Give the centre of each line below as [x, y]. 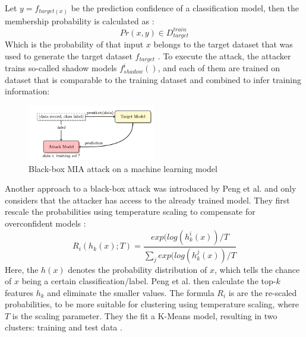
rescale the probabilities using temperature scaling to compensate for [130, 212]
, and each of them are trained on [219, 68]
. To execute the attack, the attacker [224, 55]
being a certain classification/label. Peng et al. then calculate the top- [149, 281]
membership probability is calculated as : [80, 20]
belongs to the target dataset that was [223, 44]
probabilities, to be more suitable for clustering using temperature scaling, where [152, 304]
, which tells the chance [257, 269]
